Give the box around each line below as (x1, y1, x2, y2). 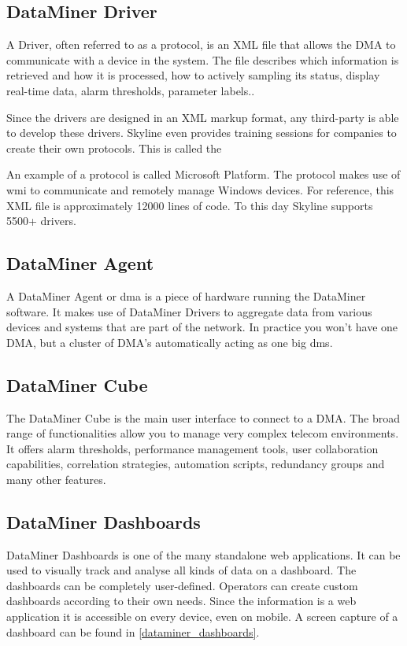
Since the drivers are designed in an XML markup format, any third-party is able (6, 109, 399, 125)
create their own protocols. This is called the (6, 139, 222, 156)
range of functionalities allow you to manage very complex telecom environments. (6, 425, 399, 441)
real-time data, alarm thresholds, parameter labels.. (6, 82, 255, 98)
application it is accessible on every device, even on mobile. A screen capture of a (6, 608, 398, 625)
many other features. (6, 471, 106, 487)
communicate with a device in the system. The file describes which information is (6, 51, 399, 68)
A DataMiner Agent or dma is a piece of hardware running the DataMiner (6, 287, 366, 304)
